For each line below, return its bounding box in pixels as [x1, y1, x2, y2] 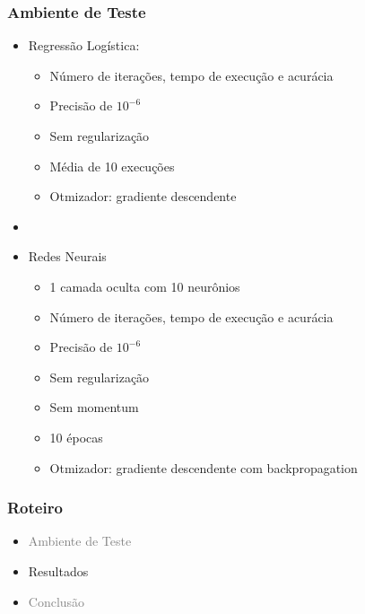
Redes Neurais [28, 247, 107, 266]
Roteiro [7, 496, 63, 519]
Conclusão [28, 592, 85, 610]
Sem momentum [49, 398, 139, 417]
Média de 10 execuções [49, 156, 175, 175]
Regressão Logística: [28, 36, 140, 55]
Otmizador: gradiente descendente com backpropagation [49, 458, 358, 477]
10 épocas [49, 427, 103, 446]
